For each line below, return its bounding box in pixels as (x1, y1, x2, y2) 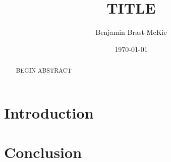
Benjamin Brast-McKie (95, 27, 167, 37)
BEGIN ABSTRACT (16, 66, 72, 75)
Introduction (4, 102, 94, 123)
